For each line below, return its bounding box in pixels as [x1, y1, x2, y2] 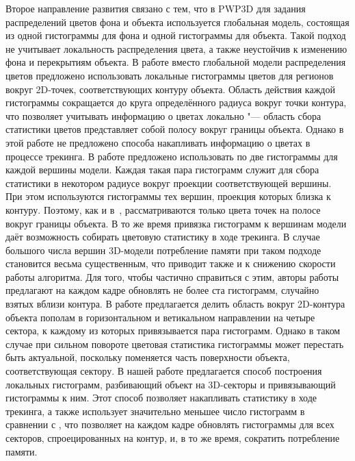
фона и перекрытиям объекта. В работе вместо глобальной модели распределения [5, 55, 346, 69]
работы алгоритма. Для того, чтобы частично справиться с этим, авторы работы [5, 269, 339, 284]
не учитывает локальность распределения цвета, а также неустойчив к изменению [5, 41, 347, 55]
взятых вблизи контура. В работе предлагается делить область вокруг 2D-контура [5, 297, 345, 311]
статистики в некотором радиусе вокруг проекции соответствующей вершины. [5, 175, 332, 190]
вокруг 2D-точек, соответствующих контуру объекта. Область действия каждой [5, 82, 335, 96]
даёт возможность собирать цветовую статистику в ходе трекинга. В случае [5, 229, 320, 244]
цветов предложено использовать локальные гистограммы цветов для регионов [5, 68, 334, 82]
